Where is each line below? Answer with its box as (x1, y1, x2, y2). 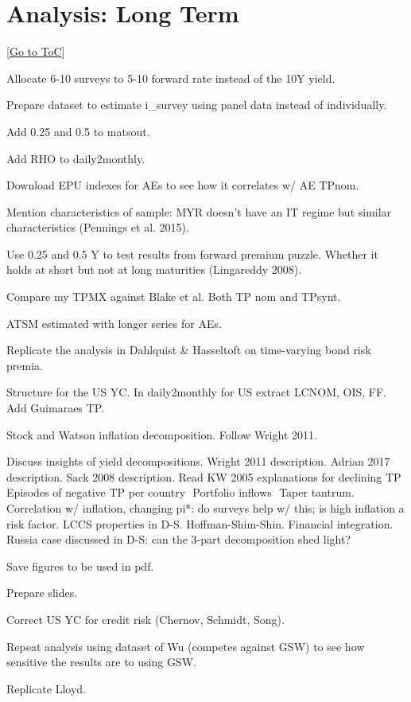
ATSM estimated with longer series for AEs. (6, 314, 222, 331)
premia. (6, 357, 43, 373)
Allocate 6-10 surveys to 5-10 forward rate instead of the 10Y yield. (6, 69, 335, 86)
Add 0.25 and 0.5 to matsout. (6, 123, 150, 139)
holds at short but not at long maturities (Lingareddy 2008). (6, 261, 302, 278)
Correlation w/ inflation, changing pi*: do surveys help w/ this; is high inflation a (6, 500, 405, 516)
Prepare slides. (6, 584, 78, 601)
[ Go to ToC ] (6, 43, 65, 60)
